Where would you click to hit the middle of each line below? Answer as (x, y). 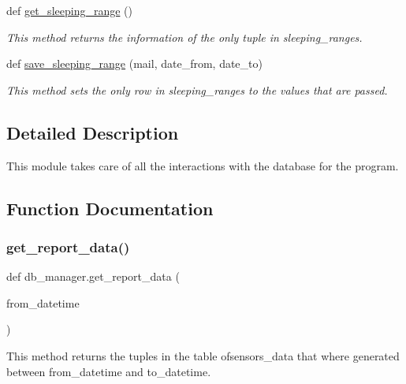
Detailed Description (93, 132)
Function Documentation (110, 208)
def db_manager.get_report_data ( (93, 276)
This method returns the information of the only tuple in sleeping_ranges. (184, 37)
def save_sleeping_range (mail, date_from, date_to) (134, 63)
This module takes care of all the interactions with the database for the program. (203, 165)
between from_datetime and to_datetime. (109, 371)
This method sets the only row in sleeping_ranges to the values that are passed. (197, 89)
